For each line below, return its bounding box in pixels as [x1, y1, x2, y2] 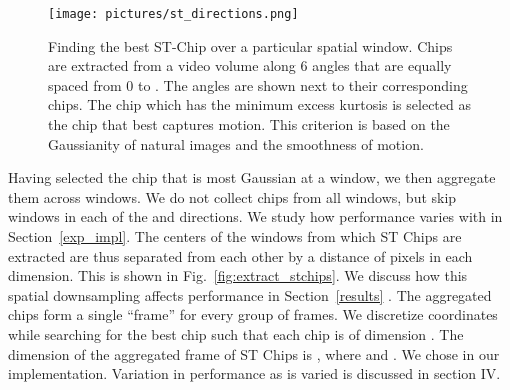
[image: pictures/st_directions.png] [48, 7, 299, 21]
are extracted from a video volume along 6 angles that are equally [48, 55, 452, 76]
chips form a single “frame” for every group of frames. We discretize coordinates [8, 304, 498, 325]
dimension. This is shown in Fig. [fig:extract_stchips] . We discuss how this [8, 265, 468, 286]
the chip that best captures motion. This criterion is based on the [48, 114, 450, 135]
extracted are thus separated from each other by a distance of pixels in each [8, 245, 473, 266]
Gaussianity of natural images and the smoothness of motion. [48, 133, 424, 154]
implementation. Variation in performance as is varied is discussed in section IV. [8, 363, 501, 384]
